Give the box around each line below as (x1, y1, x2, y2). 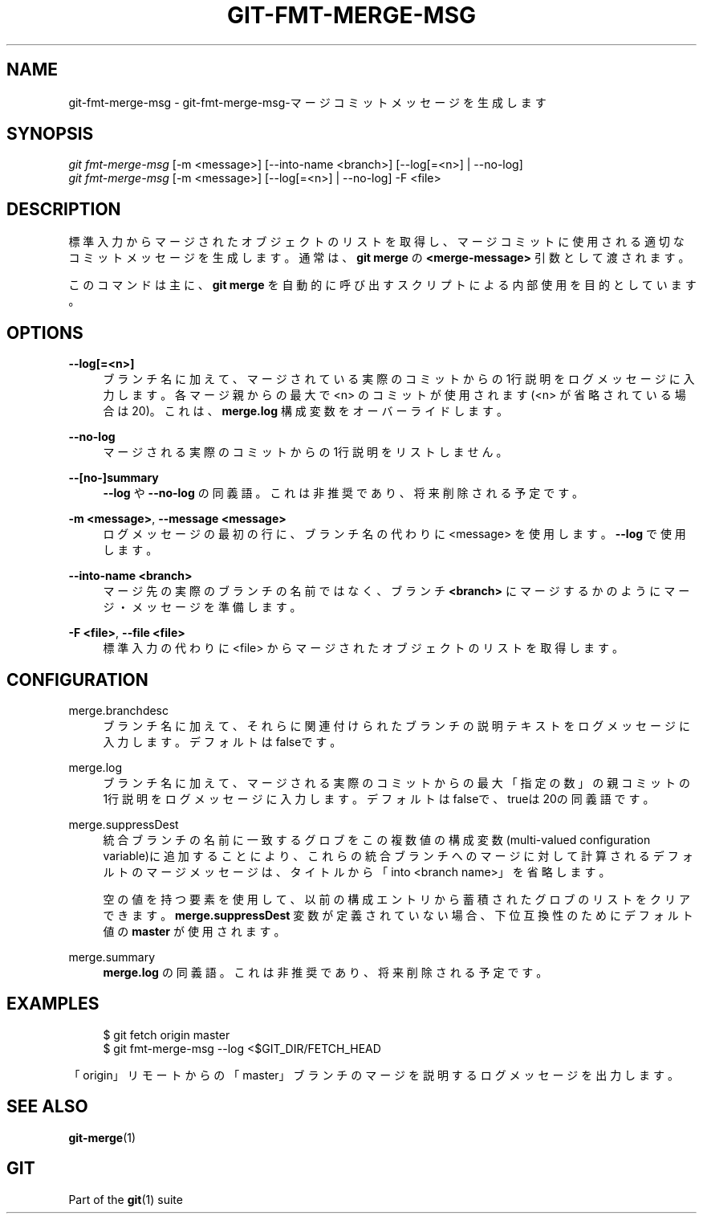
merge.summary (68, 949, 156, 964)
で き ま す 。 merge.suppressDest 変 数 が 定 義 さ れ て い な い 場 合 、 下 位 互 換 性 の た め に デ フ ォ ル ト (103, 908, 693, 922)
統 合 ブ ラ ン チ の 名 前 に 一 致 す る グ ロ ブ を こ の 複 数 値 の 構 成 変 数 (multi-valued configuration (103, 832, 651, 847)
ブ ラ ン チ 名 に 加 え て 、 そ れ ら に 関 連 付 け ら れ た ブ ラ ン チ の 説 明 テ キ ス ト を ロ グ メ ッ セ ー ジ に (103, 718, 690, 732)
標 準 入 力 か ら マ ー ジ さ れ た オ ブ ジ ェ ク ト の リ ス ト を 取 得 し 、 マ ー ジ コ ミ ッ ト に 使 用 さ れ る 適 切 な (68, 235, 685, 249)
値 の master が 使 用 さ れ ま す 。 (103, 924, 286, 938)
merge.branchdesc (68, 703, 169, 717)
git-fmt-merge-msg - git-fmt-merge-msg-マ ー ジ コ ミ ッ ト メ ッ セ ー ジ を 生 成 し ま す (68, 95, 547, 109)
